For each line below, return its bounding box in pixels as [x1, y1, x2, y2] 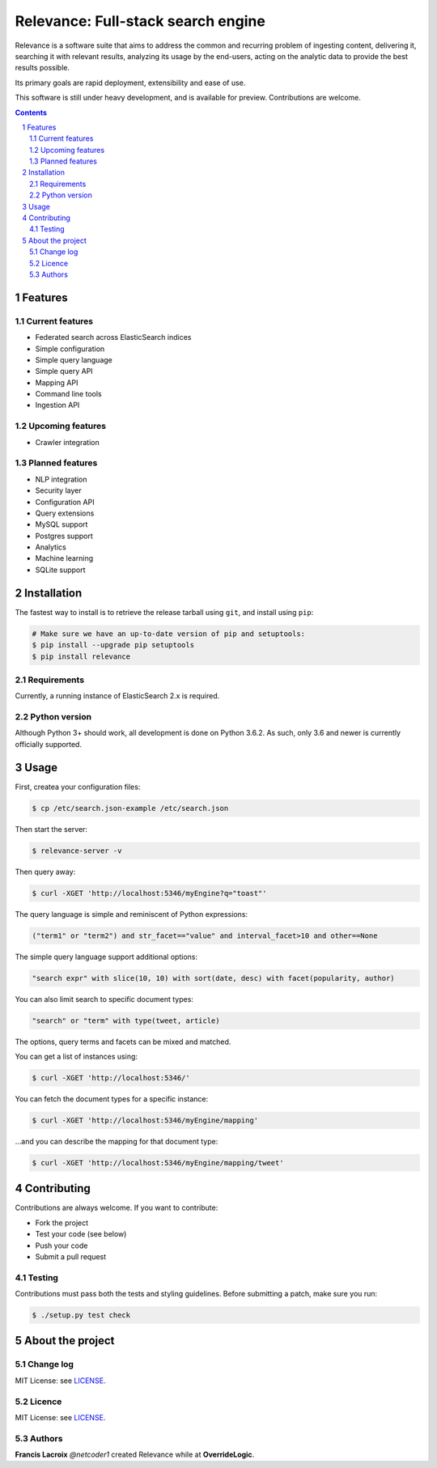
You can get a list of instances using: [15, 1051, 138, 1061]
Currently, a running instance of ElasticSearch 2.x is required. [15, 691, 220, 701]
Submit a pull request [35, 1251, 107, 1262]
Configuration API [35, 497, 95, 507]
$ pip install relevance [32, 651, 131, 661]
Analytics [35, 542, 66, 552]
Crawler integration [35, 437, 100, 447]
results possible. [15, 63, 70, 73]
